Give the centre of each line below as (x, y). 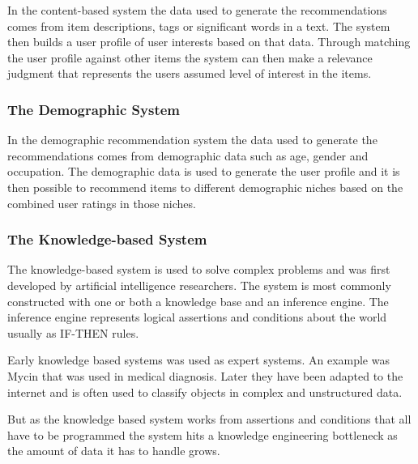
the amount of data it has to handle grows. (114, 451)
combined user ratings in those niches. (102, 203)
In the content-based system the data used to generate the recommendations (197, 10)
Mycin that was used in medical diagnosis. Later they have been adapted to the (205, 375)
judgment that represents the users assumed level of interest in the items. (190, 73)
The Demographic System (94, 109)
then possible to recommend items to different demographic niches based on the (205, 187)
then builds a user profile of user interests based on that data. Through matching (209, 42)
